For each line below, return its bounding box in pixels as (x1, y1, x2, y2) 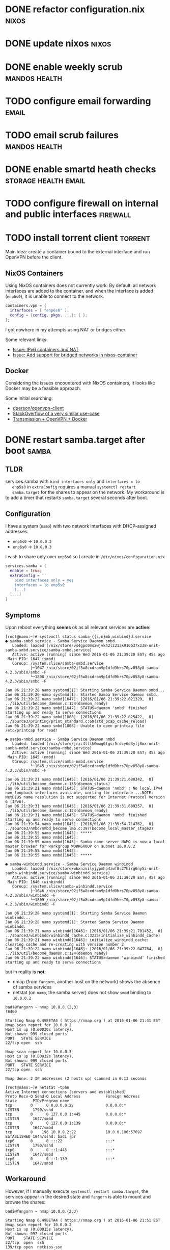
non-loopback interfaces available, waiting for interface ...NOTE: (5, 790, 154, 795)
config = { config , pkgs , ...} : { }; (10, 312, 88, 318)
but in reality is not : (5, 969, 46, 975)
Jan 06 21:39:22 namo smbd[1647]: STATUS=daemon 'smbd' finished (5, 706, 147, 711)
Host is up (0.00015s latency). (5, 1227, 74, 1232)
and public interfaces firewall (5, 209, 131, 220)
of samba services (12, 984, 52, 990)
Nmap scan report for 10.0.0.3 (5, 1049, 72, 1054)
